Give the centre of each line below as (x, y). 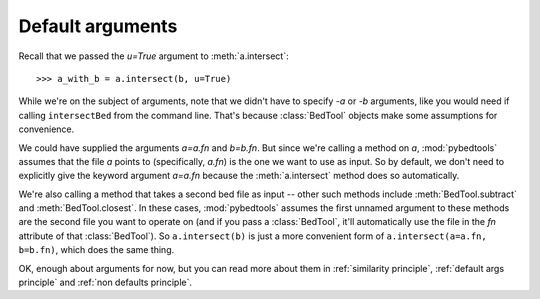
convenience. (46, 129)
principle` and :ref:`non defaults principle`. (105, 282)
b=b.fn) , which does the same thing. (96, 250)
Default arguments (98, 26)
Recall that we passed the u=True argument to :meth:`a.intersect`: (153, 56)
